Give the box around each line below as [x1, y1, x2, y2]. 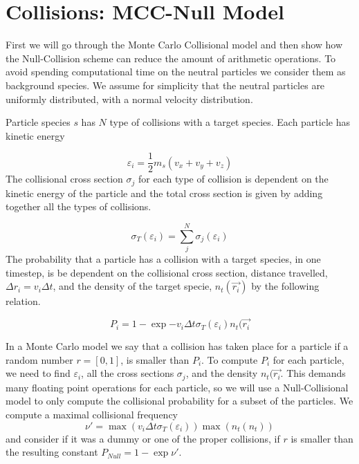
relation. [6, 294, 41, 308]
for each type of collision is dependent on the [138, 171, 329, 186]
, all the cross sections [81, 366, 174, 380]
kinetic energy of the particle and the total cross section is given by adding [6, 185, 323, 200]
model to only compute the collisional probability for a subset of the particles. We [6, 393, 353, 408]
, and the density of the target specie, [53, 279, 212, 293]
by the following [251, 279, 320, 293]
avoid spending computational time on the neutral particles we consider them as [6, 64, 346, 79]
